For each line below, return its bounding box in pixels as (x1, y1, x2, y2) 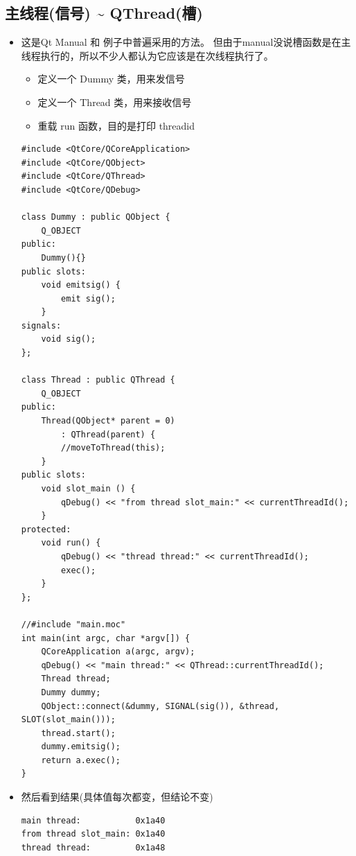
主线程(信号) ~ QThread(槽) (5, 2, 203, 24)
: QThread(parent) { (61, 429, 156, 439)
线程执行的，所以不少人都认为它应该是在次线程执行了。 (21, 48, 274, 62)
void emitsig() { (41, 280, 121, 290)
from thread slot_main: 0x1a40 (21, 829, 166, 839)
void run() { (41, 538, 101, 548)
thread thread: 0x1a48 (21, 842, 166, 853)
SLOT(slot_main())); (21, 715, 116, 725)
